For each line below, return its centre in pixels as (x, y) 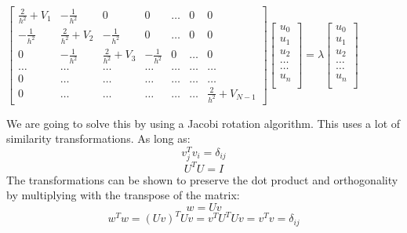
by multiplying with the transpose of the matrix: (123, 195)
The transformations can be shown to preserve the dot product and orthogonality (202, 179)
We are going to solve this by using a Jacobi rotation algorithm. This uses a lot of (203, 123)
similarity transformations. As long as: (98, 138)
